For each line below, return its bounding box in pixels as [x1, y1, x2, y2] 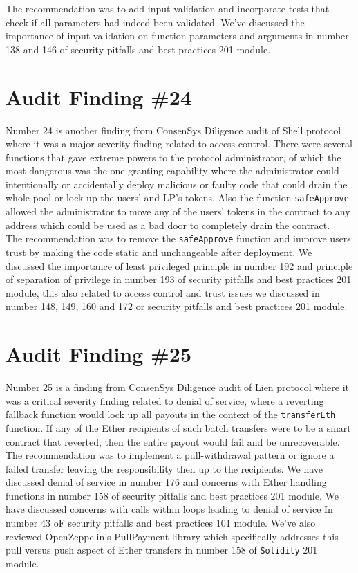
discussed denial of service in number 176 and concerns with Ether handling [6, 475, 327, 489]
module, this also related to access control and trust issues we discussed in [6, 285, 320, 300]
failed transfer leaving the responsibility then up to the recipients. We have [6, 461, 323, 475]
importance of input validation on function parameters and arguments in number [6, 28, 349, 43]
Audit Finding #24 [6, 82, 192, 111]
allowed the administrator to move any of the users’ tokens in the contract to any [6, 204, 350, 219]
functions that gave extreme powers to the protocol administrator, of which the [6, 149, 341, 164]
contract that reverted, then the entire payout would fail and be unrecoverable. [6, 434, 340, 448]
